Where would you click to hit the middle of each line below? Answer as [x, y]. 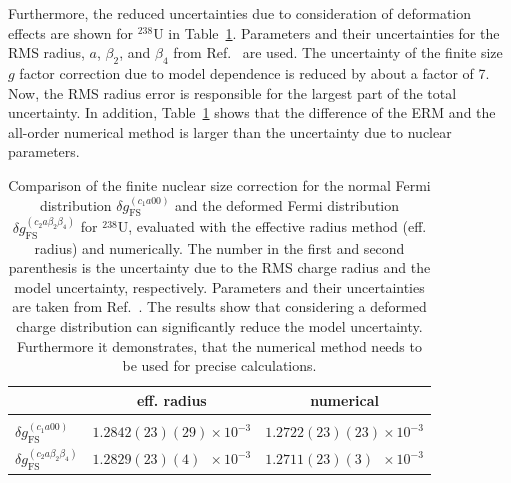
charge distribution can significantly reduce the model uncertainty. [219, 325]
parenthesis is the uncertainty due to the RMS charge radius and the [219, 267]
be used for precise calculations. [219, 365]
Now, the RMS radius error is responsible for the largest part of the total [232, 92]
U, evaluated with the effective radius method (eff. [272, 226]
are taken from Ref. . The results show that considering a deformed [219, 306]
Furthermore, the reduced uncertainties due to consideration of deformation [240, 13]
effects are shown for [71, 32]
